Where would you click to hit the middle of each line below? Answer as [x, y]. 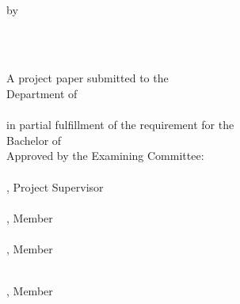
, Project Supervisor [55, 186]
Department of [42, 93]
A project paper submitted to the [88, 78]
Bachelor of [34, 140]
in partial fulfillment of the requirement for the [120, 125]
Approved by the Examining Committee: [105, 156]
